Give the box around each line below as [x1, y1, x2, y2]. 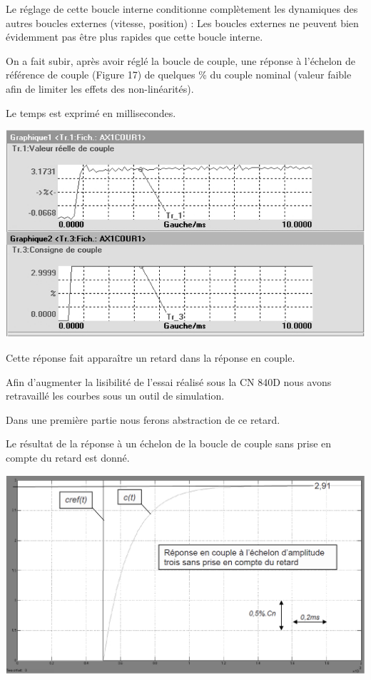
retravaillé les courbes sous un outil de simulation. [6, 388, 225, 403]
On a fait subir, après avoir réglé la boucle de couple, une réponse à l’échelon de [6, 53, 356, 68]
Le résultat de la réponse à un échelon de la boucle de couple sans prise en [6, 436, 332, 451]
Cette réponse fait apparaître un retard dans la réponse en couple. [6, 350, 295, 365]
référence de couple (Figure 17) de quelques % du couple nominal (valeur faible [6, 67, 352, 82]
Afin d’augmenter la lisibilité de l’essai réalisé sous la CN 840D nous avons [6, 374, 332, 389]
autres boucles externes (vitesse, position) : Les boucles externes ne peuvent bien [6, 15, 359, 30]
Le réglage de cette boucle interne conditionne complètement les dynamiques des [6, 1, 358, 16]
